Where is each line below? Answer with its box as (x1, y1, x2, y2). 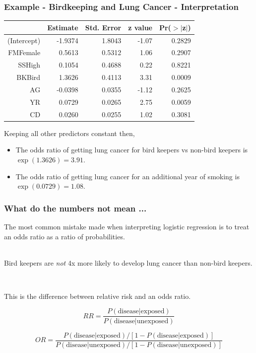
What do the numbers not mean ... (4, 202, 147, 214)
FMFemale (8, 47, 41, 58)
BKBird (16, 72, 41, 82)
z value (128, 22, 152, 32)
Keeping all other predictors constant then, (4, 128, 135, 138)
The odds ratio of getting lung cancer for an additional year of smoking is (15, 171, 240, 181)
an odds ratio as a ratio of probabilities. (4, 231, 125, 241)
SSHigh (18, 60, 41, 70)
